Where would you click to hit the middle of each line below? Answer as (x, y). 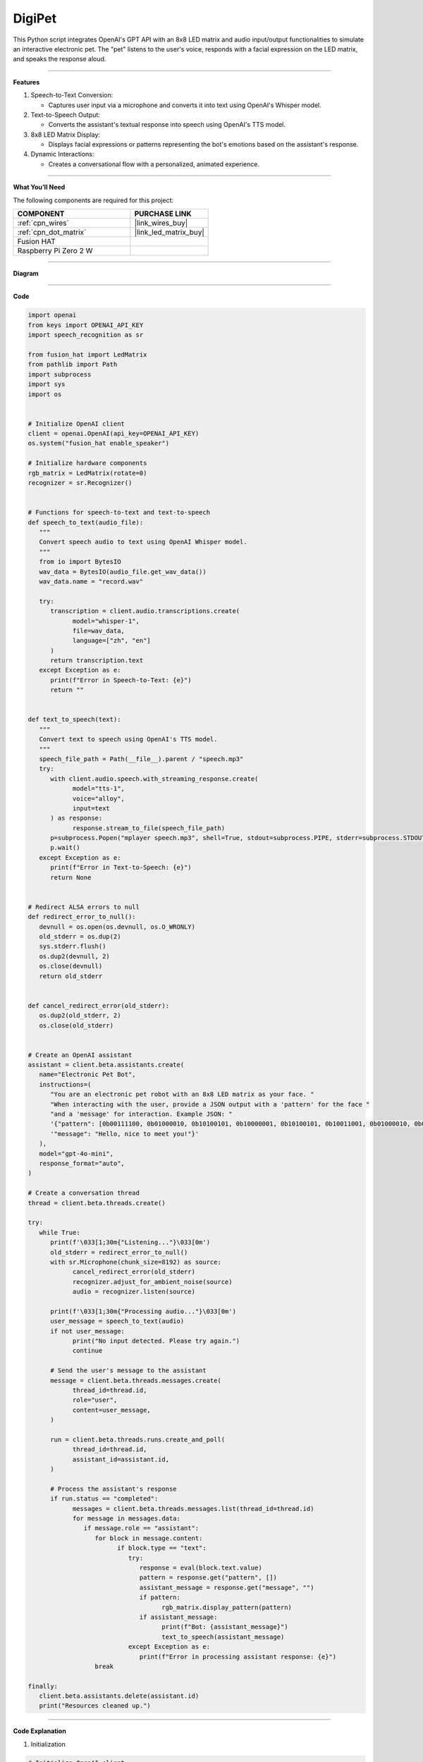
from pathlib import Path (73, 364)
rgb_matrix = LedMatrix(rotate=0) (87, 473)
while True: (60, 1232)
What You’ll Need (39, 187)
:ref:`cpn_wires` (43, 223)
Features (26, 82)
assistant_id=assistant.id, (121, 1459)
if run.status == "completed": (104, 1499)
